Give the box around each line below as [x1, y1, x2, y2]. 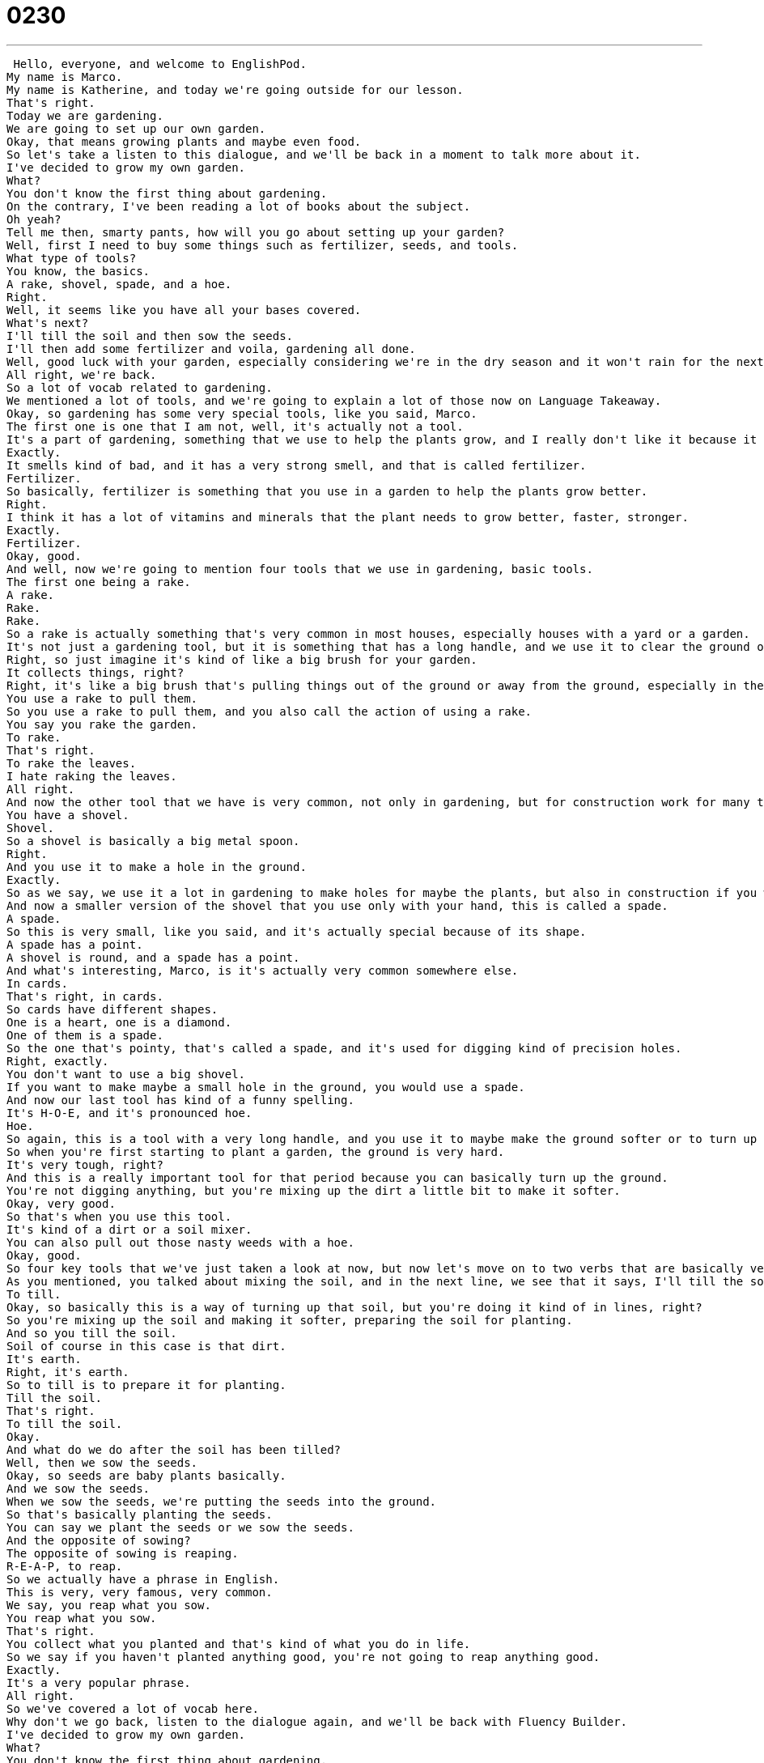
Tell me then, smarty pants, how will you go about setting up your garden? [6, 225, 505, 239]
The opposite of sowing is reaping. [6, 1546, 239, 1560]
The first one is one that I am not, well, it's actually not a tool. [6, 419, 464, 433]
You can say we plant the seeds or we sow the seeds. [6, 1520, 354, 1534]
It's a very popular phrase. [6, 1676, 191, 1689]
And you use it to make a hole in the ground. [6, 860, 307, 873]
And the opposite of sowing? [6, 1533, 191, 1547]
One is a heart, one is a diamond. [6, 1015, 232, 1029]
